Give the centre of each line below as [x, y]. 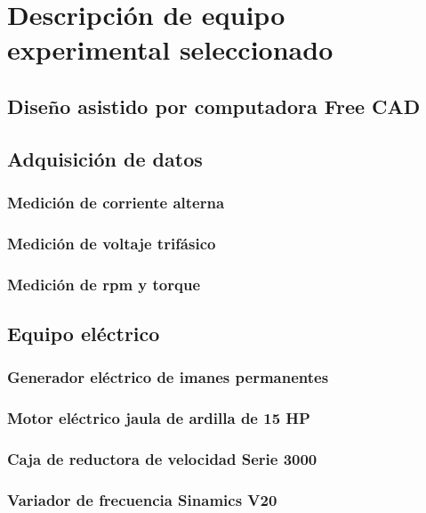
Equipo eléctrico [84, 334]
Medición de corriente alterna [116, 203]
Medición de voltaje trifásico [112, 243]
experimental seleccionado [170, 49]
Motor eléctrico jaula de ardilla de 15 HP [159, 418]
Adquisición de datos [105, 158]
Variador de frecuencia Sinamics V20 [142, 499]
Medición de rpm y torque [104, 284]
